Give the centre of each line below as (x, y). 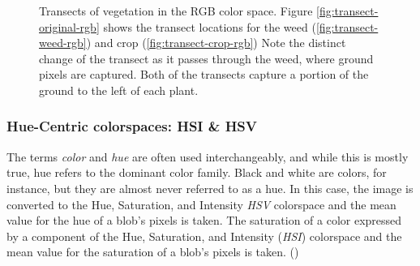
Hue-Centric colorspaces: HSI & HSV (132, 126)
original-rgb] (69, 26)
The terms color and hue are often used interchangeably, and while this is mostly (208, 156)
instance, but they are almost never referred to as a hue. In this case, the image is (210, 188)
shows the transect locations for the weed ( (210, 26)
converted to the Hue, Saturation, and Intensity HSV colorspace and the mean (201, 204)
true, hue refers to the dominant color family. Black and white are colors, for (197, 172)
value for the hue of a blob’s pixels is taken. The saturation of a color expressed (204, 220)
